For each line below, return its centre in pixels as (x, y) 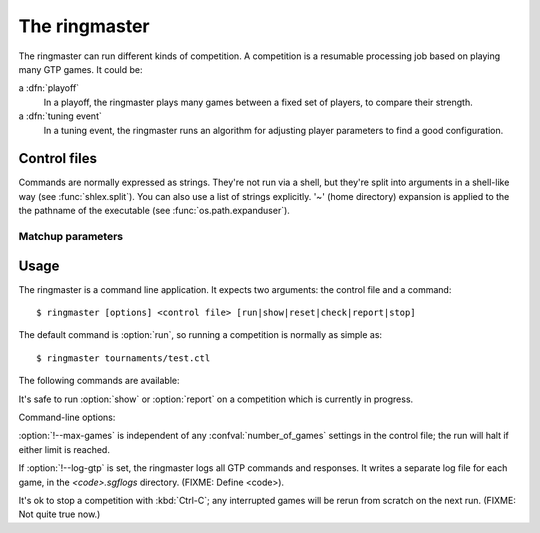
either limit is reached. (64, 449)
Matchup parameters (71, 236)
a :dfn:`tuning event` (60, 116)
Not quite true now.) (59, 514)
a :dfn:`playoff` (49, 88)
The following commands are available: (99, 381)
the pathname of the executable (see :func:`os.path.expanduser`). (154, 211)
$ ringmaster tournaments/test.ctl (123, 358)
